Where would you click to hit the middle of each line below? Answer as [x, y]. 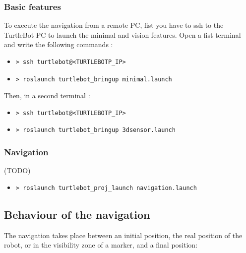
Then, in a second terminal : [47, 95]
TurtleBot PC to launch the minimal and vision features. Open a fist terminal [123, 34]
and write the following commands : [59, 44]
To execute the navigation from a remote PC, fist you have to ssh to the [114, 25]
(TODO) [17, 170]
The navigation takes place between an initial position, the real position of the [123, 235]
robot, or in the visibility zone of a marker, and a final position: [101, 245]
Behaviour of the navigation [77, 214]
